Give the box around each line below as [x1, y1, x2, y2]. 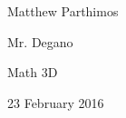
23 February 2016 [7, 93, 104, 112]
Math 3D [7, 63, 58, 82]
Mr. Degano [7, 32, 73, 51]
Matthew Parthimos [7, 2, 119, 20]
